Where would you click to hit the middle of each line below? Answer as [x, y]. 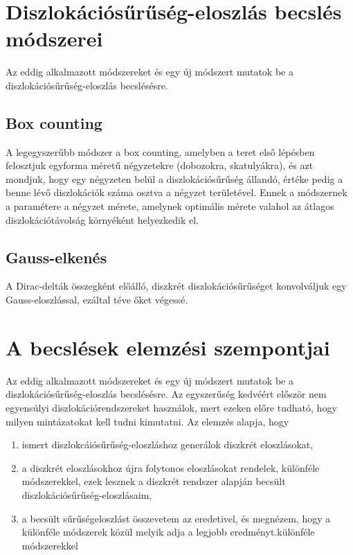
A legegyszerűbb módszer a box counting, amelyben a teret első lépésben [160, 151]
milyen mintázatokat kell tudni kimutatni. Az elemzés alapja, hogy [147, 421]
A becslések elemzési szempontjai [168, 347]
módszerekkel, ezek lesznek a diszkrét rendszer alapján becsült [154, 481]
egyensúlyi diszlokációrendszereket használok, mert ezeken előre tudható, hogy [171, 407]
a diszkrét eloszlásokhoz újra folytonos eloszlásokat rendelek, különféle [171, 467]
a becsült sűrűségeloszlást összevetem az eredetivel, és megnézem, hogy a [176, 518]
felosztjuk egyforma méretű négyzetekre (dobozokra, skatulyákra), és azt [160, 165]
